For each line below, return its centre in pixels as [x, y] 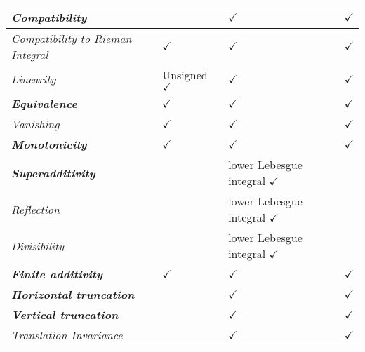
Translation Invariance [67, 335]
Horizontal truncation [73, 294]
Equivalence [44, 103]
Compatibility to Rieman [72, 38]
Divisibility [38, 245]
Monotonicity [49, 144]
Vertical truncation [65, 314]
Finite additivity [57, 274]
